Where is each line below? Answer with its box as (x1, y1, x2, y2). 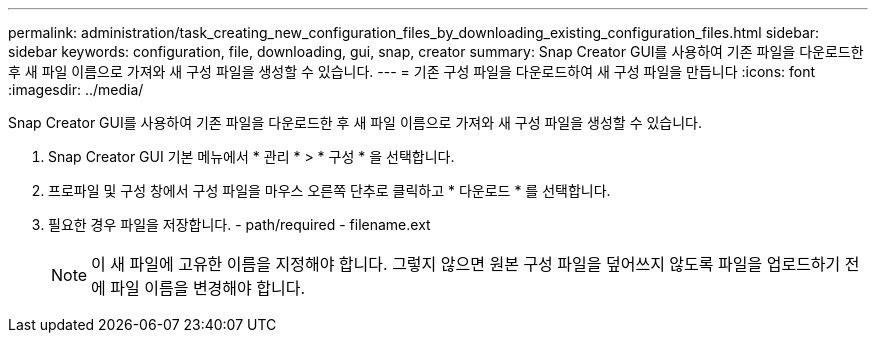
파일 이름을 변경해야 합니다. (110, 278, 306, 298)
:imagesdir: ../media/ (8, 81, 144, 98)
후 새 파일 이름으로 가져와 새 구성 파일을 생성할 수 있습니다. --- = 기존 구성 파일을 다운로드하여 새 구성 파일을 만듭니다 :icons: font (8, 63, 816, 80)
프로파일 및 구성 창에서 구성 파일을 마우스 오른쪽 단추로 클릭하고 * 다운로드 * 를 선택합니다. (48, 182, 611, 199)
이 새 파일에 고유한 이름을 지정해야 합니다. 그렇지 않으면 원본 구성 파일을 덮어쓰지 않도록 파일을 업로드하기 (91, 254, 841, 274)
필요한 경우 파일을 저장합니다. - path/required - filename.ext (48, 216, 431, 233)
